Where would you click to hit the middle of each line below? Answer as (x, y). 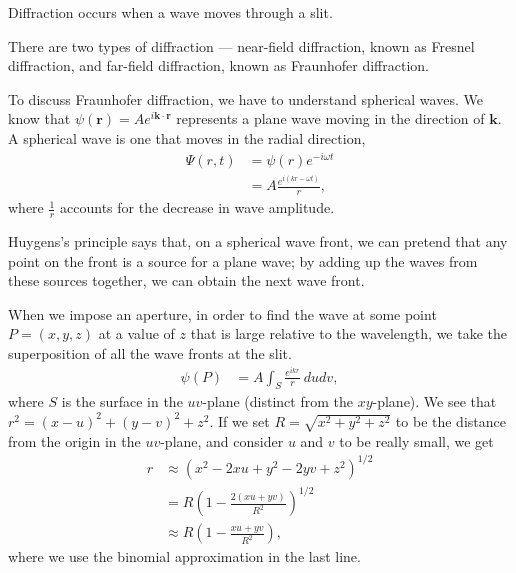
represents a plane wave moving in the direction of (330, 118)
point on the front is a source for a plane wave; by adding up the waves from (243, 260)
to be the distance (450, 420)
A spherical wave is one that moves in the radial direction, (187, 137)
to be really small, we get (416, 440)
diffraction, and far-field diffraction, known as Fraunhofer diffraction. (218, 65)
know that (39, 118)
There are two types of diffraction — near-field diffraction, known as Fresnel (241, 45)
